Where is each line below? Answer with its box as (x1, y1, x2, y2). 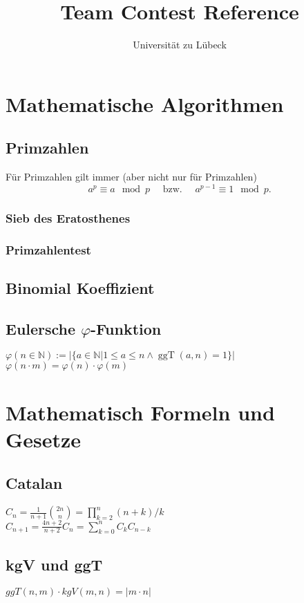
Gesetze (6, 425, 82, 453)
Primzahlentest (6, 241, 91, 258)
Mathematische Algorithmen (6, 89, 284, 118)
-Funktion (90, 317, 162, 339)
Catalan (6, 472, 63, 494)
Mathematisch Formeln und (6, 398, 275, 426)
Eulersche (6, 317, 76, 339)
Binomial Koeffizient (6, 277, 155, 298)
